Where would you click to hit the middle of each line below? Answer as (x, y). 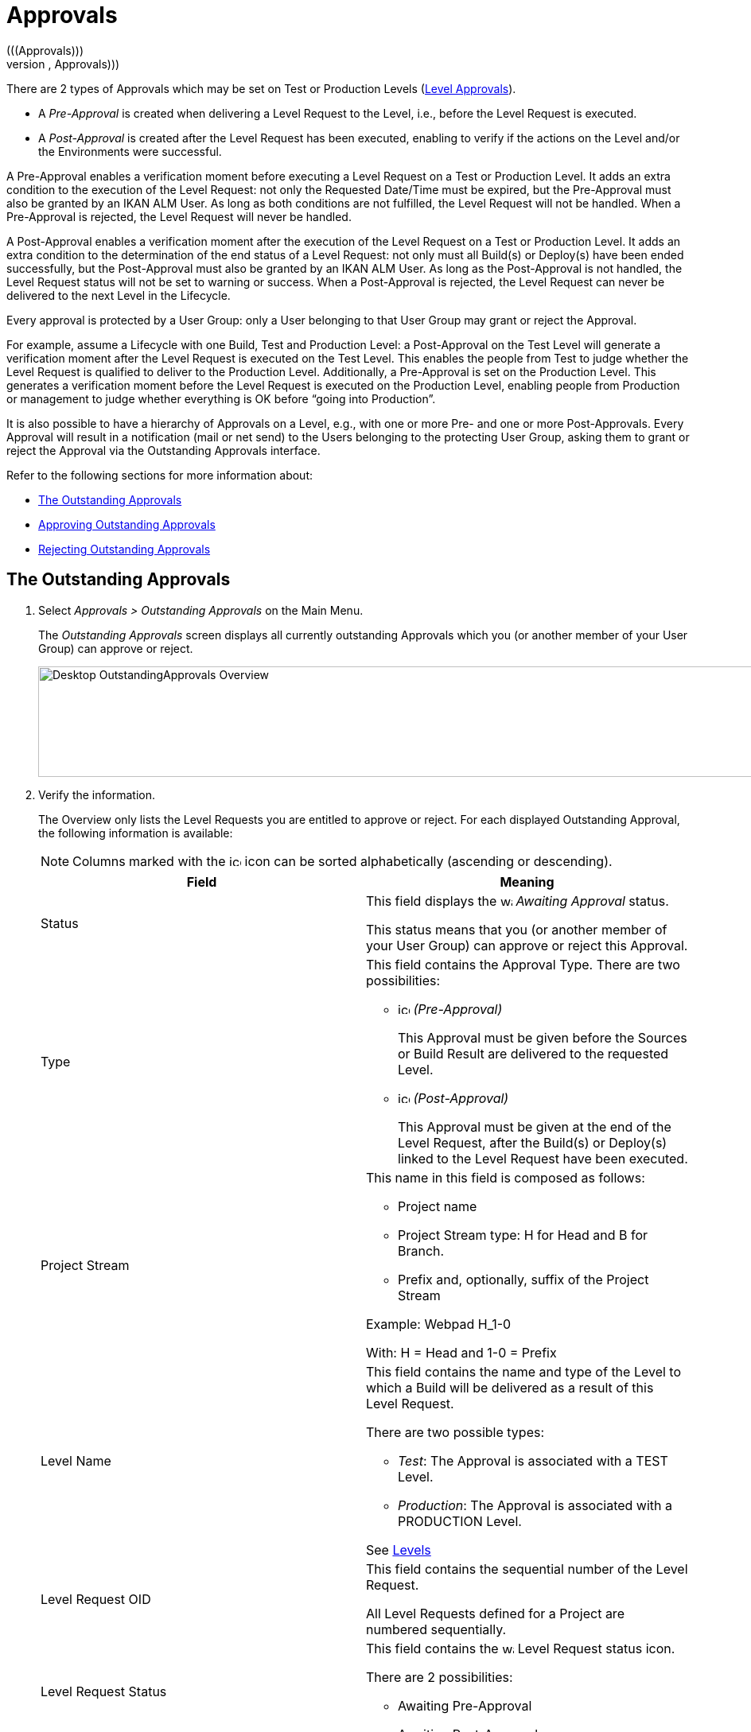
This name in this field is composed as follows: (506, 1177)
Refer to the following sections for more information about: (160, 475)
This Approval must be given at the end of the (535, 1126)
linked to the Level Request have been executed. (543, 1158)
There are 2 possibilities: (440, 1677)
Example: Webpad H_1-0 (439, 1324)
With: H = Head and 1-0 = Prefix (461, 1352)
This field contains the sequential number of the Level (527, 1569)
